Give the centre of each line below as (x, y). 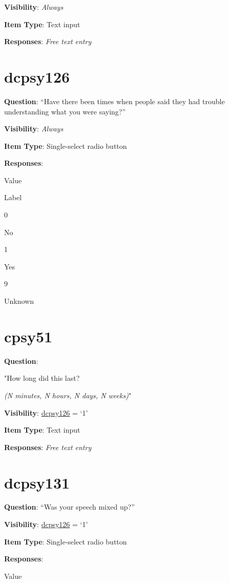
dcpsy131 (37, 482)
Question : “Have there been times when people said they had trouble (114, 101)
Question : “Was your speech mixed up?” (69, 507)
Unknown (19, 301)
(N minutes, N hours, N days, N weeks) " (68, 395)
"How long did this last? (42, 378)
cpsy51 (28, 336)
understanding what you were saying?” (65, 111)
